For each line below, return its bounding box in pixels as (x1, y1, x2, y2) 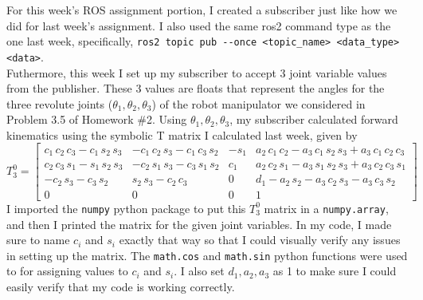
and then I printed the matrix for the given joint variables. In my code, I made (6, 215, 392, 232)
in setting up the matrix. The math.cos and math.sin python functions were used (6, 247, 408, 263)
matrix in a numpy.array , (264, 199, 389, 216)
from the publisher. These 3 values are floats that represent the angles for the (6, 80, 385, 97)
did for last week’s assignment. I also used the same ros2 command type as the (6, 17, 391, 34)
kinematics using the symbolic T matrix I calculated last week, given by (6, 126, 358, 143)
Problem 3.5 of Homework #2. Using (6, 111, 187, 128)
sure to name (6, 231, 70, 248)
